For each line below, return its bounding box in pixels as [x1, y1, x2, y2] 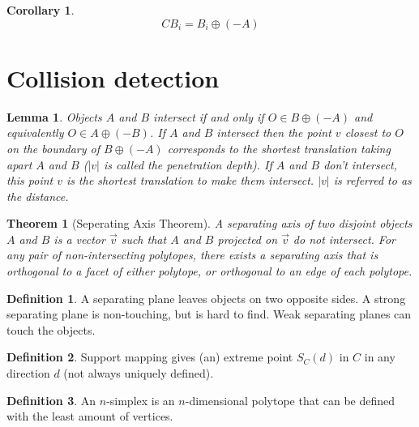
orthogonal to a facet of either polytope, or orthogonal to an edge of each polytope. [6, 263, 413, 280]
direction [6, 365, 50, 382]
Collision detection [6, 61, 220, 94]
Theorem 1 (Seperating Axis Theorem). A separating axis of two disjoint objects [6, 215, 413, 232]
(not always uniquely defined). [63, 365, 214, 382]
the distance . [6, 187, 69, 204]
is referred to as [333, 172, 412, 189]
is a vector [53, 230, 105, 247]
